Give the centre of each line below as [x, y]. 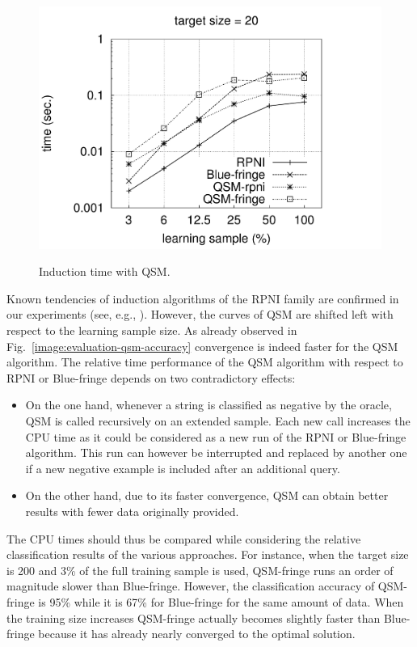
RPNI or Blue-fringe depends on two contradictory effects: [151, 377]
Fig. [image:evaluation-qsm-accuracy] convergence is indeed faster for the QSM [202, 346]
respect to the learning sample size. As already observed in [152, 330]
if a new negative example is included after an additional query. [183, 468]
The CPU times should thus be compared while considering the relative [184, 538]
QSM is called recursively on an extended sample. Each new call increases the [218, 421]
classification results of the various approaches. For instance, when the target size [208, 554]
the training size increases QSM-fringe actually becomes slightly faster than [194, 617]
